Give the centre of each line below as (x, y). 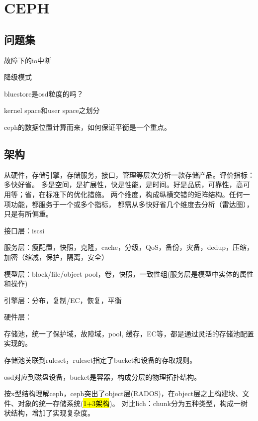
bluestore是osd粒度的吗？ (44, 93)
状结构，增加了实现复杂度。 (49, 413)
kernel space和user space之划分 (52, 110)
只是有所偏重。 (28, 214)
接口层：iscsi (24, 230)
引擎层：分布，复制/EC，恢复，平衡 (63, 300)
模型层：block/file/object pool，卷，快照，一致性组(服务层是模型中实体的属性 (129, 273)
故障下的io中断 (28, 60)
